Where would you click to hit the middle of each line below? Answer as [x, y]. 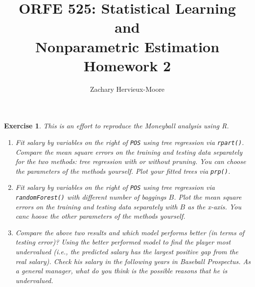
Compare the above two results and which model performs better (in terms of [130, 232]
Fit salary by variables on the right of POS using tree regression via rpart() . [130, 142]
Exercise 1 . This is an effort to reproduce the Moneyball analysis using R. [116, 126]
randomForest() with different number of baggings [91, 197]
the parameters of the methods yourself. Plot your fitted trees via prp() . [123, 171]
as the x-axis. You [214, 206]
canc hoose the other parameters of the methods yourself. [100, 216]
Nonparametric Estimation [127, 46]
